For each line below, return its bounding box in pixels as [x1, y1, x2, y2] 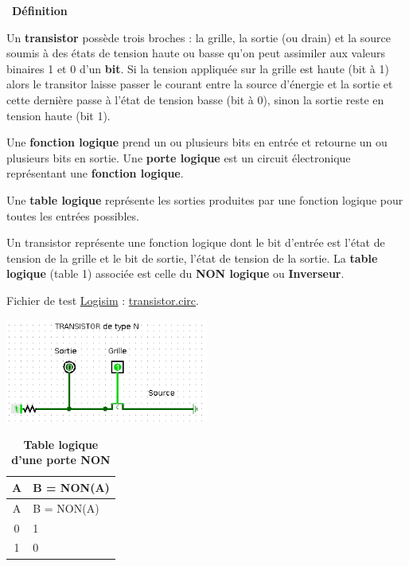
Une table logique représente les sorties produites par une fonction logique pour [6, 191, 403, 208]
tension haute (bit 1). [6, 107, 111, 123]
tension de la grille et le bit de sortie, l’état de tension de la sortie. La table [6, 249, 378, 266]
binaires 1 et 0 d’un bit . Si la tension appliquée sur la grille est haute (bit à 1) [6, 60, 389, 76]
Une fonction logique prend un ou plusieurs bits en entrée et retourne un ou [6, 134, 388, 150]
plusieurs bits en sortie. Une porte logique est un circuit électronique [6, 149, 351, 166]
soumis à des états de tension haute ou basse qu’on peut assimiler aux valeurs [6, 45, 386, 61]
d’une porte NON [11, 451, 111, 468]
